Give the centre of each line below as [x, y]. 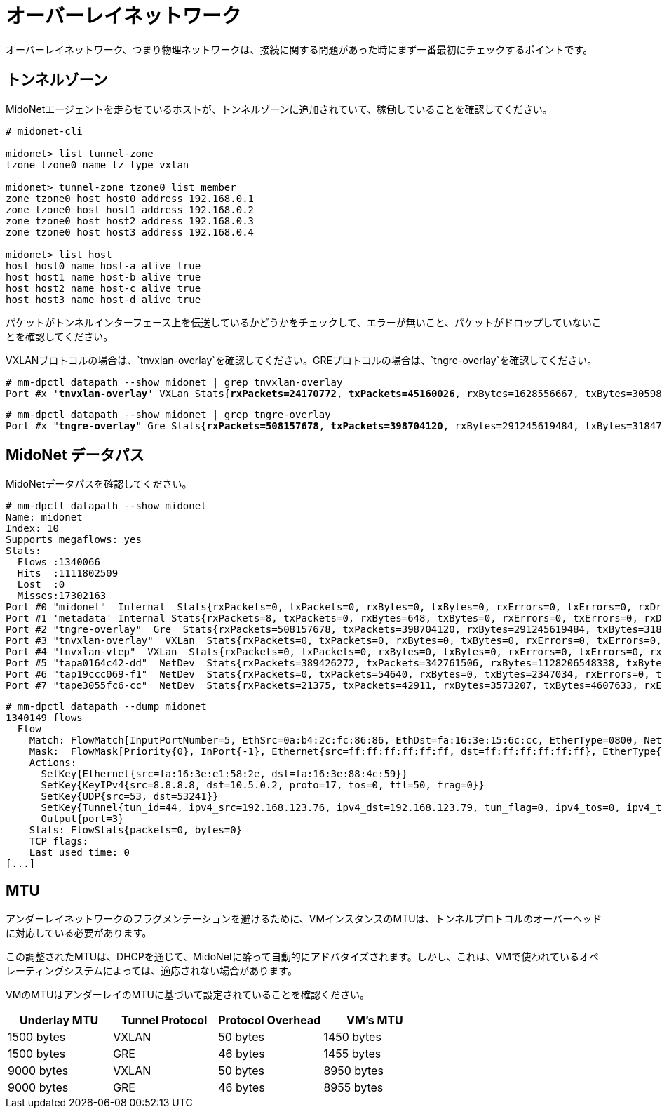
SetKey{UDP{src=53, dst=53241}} [130, 797]
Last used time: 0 [80, 853]
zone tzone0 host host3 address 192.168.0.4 [130, 232]
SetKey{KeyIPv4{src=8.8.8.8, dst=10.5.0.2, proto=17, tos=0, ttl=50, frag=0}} [263, 785]
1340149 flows [44, 718]
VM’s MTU [375, 1020]
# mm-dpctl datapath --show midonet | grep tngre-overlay [168, 414]
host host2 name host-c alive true [103, 288]
